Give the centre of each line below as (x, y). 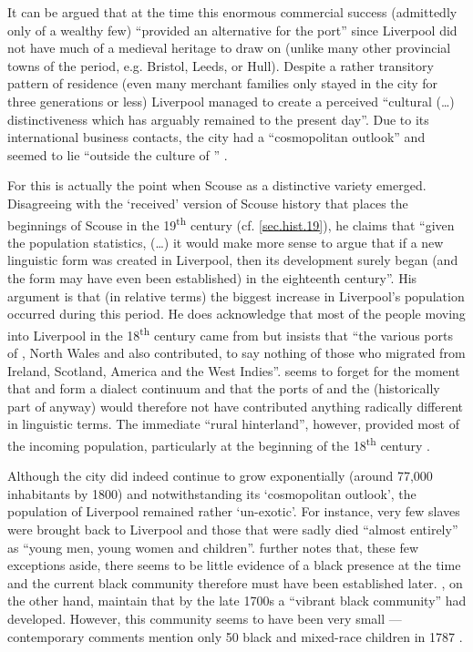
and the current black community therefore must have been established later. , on (235, 582)
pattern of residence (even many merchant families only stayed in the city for (223, 83)
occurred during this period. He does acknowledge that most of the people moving (236, 314)
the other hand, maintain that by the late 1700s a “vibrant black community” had (237, 601)
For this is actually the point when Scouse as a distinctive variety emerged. (217, 185)
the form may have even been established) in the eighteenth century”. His (212, 277)
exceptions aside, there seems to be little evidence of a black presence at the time (234, 565)
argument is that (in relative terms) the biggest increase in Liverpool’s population (236, 295)
